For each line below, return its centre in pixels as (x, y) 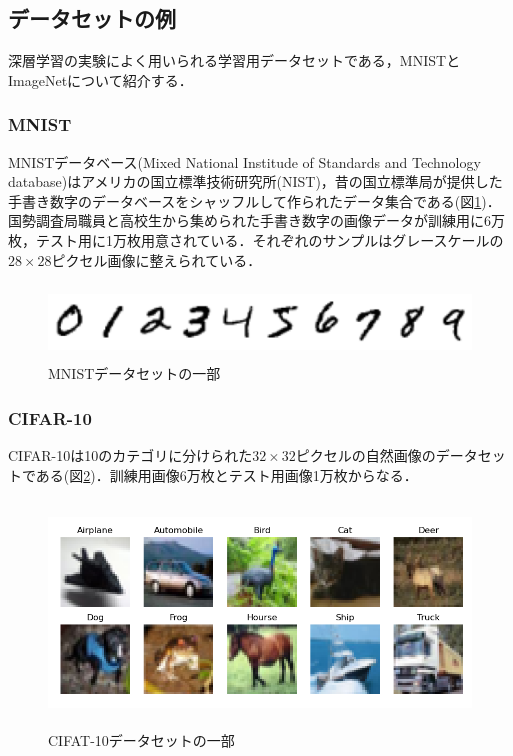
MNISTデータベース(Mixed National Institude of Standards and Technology (244, 161)
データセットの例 (92, 18)
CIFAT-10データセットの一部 (141, 739)
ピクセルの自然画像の (365, 455)
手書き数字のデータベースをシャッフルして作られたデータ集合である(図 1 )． (254, 200)
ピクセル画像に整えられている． (156, 259)
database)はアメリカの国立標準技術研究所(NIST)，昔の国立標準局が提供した (255, 181)
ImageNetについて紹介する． (100, 79)
